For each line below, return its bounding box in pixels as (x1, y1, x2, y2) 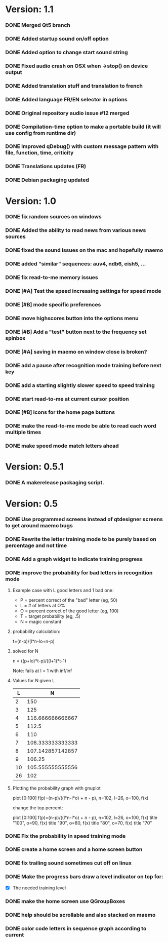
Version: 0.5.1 (5, 461, 64, 473)
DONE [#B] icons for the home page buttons (5, 409, 115, 416)
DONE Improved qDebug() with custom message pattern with (5, 143, 159, 150)
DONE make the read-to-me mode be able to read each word (5, 422, 157, 429)
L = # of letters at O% (20, 602, 66, 608)
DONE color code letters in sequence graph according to (5, 925, 147, 932)
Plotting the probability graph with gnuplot (12, 785, 101, 791)
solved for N (12, 648, 39, 654)
